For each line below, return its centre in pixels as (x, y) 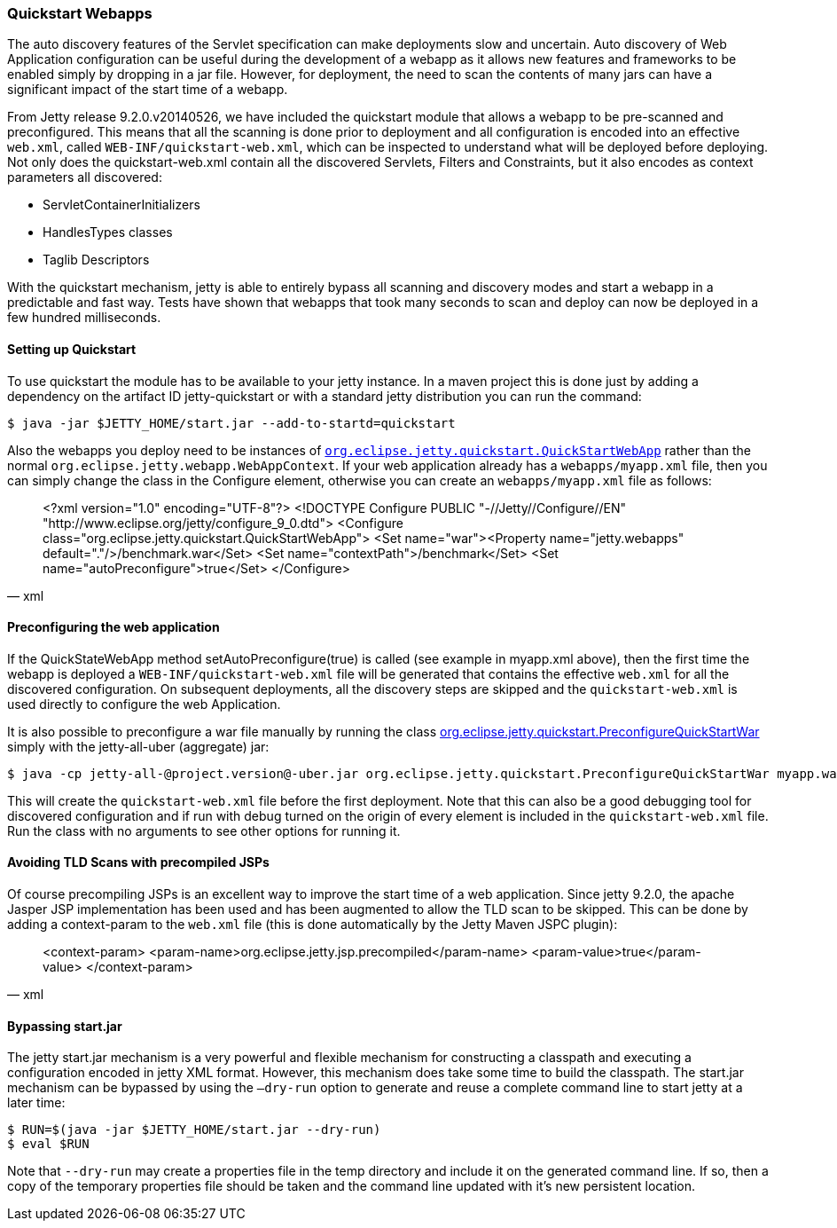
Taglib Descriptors (96, 260)
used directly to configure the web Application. (144, 704)
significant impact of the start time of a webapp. (148, 90)
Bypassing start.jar (65, 1026)
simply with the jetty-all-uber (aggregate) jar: (138, 746)
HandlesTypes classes (108, 232)
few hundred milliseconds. (84, 318)
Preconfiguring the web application (113, 627)
